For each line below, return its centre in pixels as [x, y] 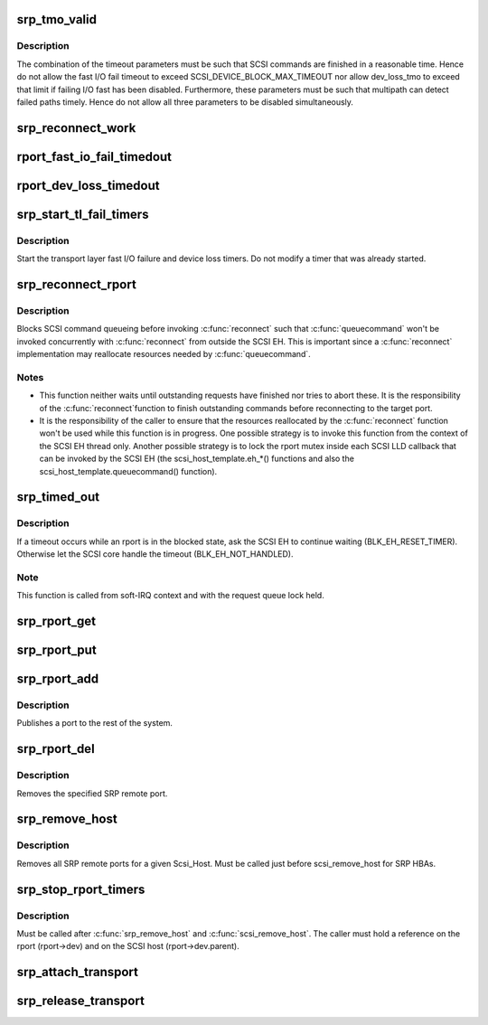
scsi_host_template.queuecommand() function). [128, 471]
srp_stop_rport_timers [81, 889]
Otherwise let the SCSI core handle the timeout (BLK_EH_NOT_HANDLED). [155, 554]
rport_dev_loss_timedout [88, 185]
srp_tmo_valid [56, 19]
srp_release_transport [80, 1001]
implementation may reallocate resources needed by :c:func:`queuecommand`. [164, 354]
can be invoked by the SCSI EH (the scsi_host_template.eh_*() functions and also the [197, 459]
